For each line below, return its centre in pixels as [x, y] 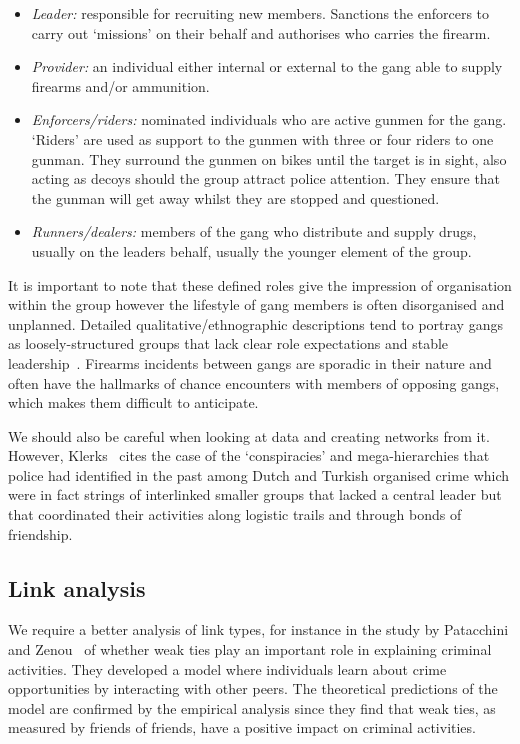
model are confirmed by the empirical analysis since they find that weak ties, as [252, 707]
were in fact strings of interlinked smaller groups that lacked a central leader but [255, 494]
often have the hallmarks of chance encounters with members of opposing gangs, [254, 382]
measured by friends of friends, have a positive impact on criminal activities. [242, 727]
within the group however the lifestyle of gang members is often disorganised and [256, 304]
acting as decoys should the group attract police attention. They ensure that [266, 178]
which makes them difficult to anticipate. [133, 402]
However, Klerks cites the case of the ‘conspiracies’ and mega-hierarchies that [249, 455]
